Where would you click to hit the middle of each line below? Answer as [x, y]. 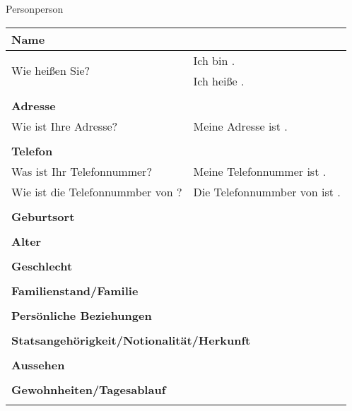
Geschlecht [42, 266]
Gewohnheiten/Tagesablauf [89, 389]
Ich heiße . [219, 81]
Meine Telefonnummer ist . [260, 171]
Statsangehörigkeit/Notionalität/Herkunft [131, 340]
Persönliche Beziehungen [82, 315]
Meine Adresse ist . [240, 126]
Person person [35, 8]
